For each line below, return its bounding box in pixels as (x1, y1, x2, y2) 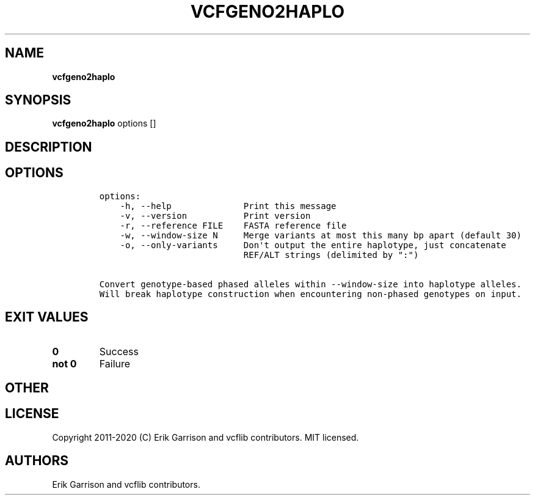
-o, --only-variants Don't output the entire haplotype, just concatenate (120, 240, 506, 250)
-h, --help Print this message (120, 200, 337, 211)
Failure (99, 357, 131, 370)
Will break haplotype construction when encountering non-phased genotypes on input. (99, 289, 522, 299)
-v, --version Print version (120, 210, 311, 221)
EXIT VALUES (5, 309, 89, 325)
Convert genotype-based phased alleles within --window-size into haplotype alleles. (99, 279, 522, 289)
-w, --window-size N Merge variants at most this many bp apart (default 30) (120, 230, 522, 240)
